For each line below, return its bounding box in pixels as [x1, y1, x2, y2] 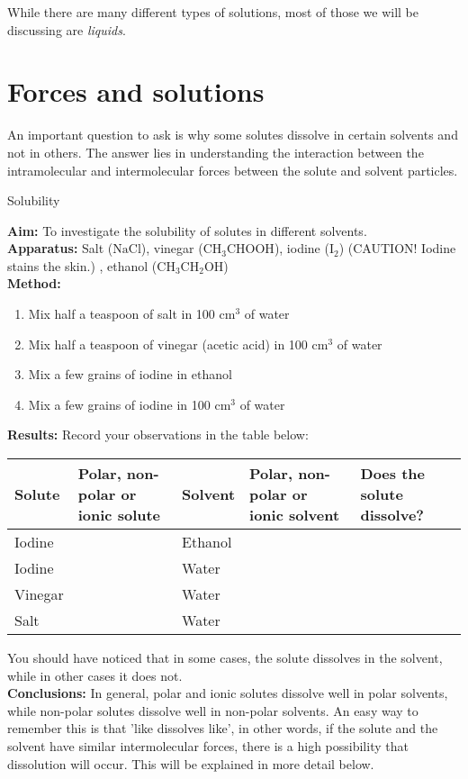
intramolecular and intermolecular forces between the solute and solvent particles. [7, 160, 458, 179]
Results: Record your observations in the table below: [7, 425, 309, 444]
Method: [7, 274, 61, 293]
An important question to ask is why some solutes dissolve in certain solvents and [7, 125, 458, 144]
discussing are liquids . [7, 20, 126, 39]
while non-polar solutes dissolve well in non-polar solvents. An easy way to [7, 701, 418, 720]
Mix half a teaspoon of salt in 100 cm [28, 304, 236, 323]
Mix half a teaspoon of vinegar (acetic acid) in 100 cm [28, 334, 328, 353]
